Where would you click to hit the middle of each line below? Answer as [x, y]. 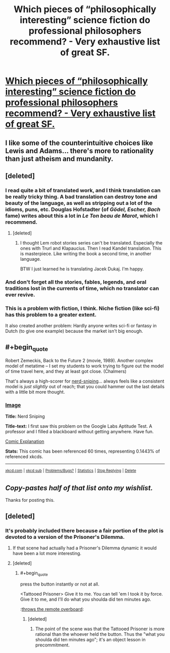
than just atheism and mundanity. [59, 159]
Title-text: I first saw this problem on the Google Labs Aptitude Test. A [79, 426]
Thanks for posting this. [30, 500]
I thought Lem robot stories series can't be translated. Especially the [91, 243]
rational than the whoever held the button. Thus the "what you [100, 634]
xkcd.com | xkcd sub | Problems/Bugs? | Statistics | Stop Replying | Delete [71, 470]
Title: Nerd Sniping [25, 416]
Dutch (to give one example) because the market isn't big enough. [74, 331]
